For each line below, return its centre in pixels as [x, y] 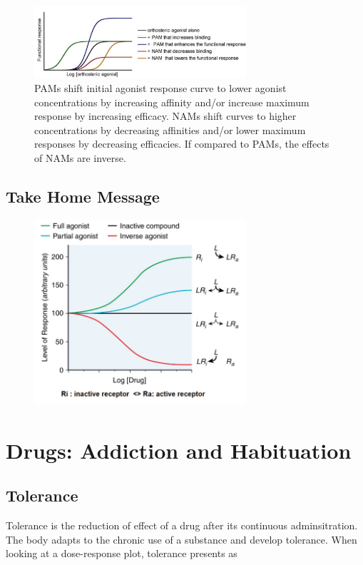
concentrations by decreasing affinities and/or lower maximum [170, 129]
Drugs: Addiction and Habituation [179, 450]
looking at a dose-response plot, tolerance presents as [122, 553]
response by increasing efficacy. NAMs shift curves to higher [165, 116]
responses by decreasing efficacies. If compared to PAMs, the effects [182, 144]
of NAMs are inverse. [80, 158]
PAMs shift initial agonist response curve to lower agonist [160, 88]
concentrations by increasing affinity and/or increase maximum [172, 102]
